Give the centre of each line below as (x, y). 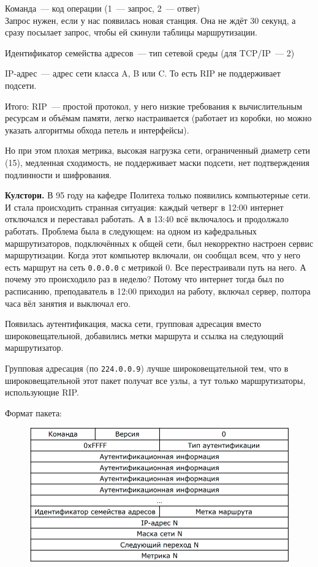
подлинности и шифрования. (58, 174)
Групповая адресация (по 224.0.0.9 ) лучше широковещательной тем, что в (147, 368)
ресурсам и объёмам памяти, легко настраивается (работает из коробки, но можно (158, 118)
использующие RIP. (42, 392)
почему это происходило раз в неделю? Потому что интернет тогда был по (145, 279)
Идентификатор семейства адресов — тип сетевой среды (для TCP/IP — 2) (150, 52)
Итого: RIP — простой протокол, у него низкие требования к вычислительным (154, 106)
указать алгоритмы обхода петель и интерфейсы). (97, 130)
